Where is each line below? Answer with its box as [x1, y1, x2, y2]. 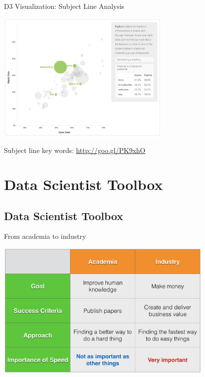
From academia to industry [4, 231, 86, 241]
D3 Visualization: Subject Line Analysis [4, 1, 125, 11]
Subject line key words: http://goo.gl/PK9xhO [4, 145, 145, 155]
